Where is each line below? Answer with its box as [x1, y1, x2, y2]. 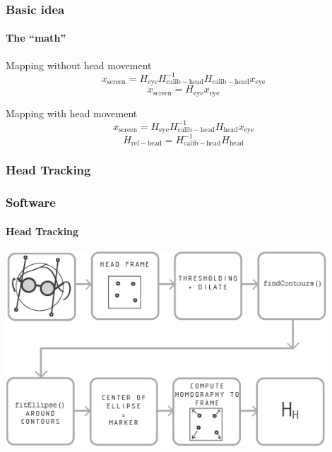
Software [6, 194, 56, 211]
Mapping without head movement [6, 57, 152, 72]
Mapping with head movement [6, 105, 138, 120]
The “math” [6, 30, 66, 45]
